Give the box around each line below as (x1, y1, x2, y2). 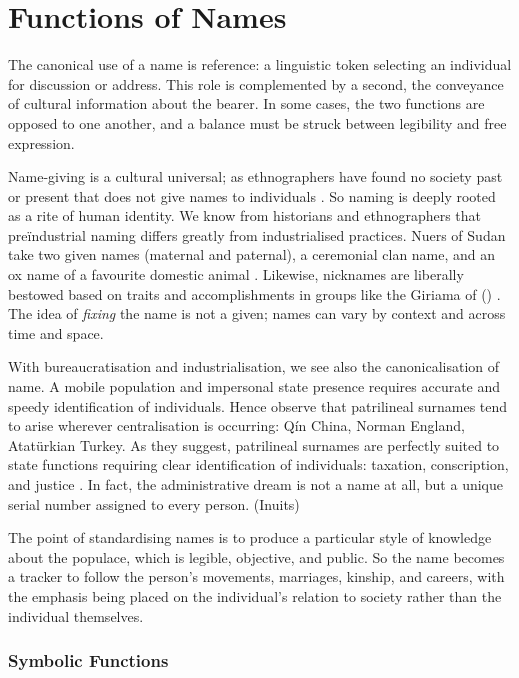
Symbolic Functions (8, 648, 169, 673)
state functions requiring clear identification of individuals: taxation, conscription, (8, 454, 509, 475)
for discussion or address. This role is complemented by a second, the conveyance (8, 73, 504, 94)
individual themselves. (8, 605, 144, 626)
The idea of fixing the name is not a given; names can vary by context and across (8, 303, 506, 324)
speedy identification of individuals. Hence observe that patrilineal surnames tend (8, 395, 508, 416)
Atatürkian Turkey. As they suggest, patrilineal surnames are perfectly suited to (8, 434, 500, 455)
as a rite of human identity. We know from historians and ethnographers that (8, 205, 482, 226)
